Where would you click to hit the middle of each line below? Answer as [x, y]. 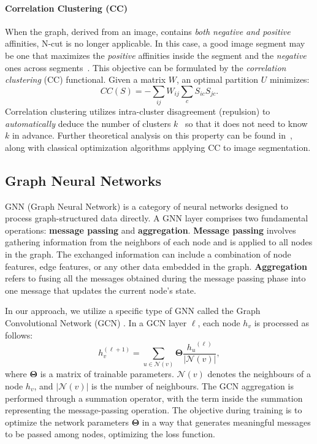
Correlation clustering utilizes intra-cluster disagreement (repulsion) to [138, 111]
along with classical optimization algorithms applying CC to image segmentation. [158, 147]
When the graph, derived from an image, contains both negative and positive [148, 31]
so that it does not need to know [246, 123]
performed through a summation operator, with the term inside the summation [154, 398]
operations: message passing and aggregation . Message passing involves [151, 230]
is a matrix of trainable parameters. [107, 374]
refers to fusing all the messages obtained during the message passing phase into [155, 278]
